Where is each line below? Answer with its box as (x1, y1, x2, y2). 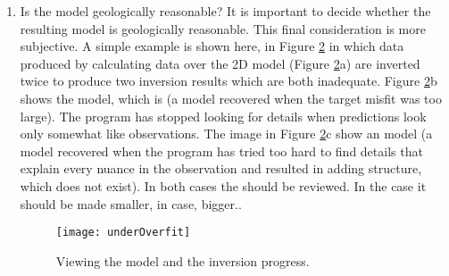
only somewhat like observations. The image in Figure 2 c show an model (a (20, 124, 433, 143)
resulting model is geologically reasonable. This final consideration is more (20, 19, 426, 38)
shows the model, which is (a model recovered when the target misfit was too (20, 88, 442, 107)
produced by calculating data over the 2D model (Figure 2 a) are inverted (20, 54, 420, 72)
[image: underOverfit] (55, 226, 191, 239)
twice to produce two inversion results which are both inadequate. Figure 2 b (20, 71, 437, 90)
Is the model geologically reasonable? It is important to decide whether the (20, 2, 431, 20)
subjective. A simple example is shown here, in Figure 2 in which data (20, 37, 404, 55)
